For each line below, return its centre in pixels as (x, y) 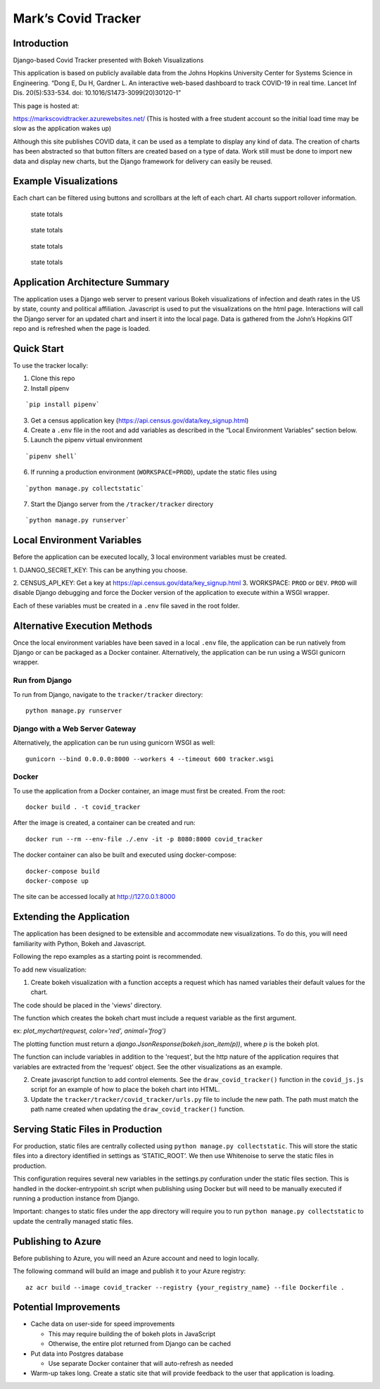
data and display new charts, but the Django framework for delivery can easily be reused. (143, 161)
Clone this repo (53, 378)
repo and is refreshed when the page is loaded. (82, 329)
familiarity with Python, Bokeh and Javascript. (80, 943)
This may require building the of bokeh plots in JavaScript (132, 1333)
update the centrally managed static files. (73, 1221)
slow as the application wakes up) (62, 128)
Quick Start (38, 348)
